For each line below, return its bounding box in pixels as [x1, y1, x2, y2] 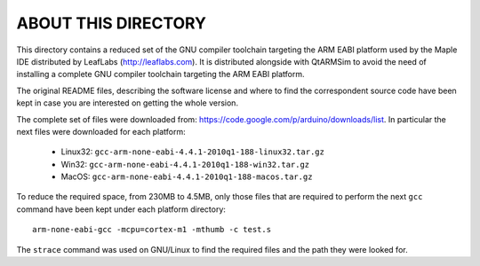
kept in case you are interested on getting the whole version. [16, 98, 239, 108]
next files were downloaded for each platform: [16, 126, 186, 137]
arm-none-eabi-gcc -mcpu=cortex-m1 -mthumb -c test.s [32, 224, 271, 235]
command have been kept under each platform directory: [16, 204, 227, 215]
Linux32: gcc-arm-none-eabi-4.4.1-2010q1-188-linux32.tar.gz [60, 146, 324, 157]
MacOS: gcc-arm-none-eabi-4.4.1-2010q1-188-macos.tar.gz [60, 171, 313, 182]
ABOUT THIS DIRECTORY [16, 13, 206, 33]
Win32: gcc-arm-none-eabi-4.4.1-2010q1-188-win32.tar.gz [60, 159, 310, 169]
